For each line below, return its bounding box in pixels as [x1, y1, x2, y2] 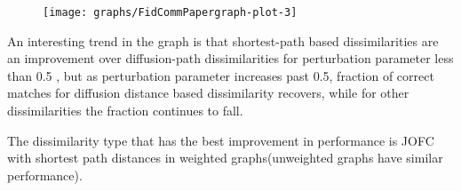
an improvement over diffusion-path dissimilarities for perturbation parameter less [7, 49, 454, 68]
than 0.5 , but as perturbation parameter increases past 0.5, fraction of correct [7, 66, 434, 84]
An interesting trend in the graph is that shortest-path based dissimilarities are [7, 31, 439, 50]
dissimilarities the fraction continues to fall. [7, 101, 243, 120]
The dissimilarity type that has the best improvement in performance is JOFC [7, 131, 434, 149]
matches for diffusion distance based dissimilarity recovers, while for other [7, 84, 409, 102]
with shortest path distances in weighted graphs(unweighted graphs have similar [7, 148, 443, 167]
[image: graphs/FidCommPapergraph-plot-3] [43, 6, 298, 19]
